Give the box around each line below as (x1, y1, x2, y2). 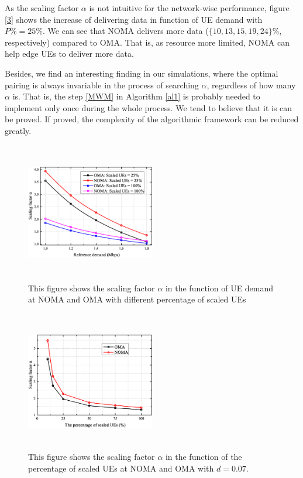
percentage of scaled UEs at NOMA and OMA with (28, 462, 214, 474)
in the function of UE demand (165, 281, 274, 294)
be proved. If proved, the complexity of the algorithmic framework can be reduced (5, 113, 299, 125)
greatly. (5, 124, 32, 136)
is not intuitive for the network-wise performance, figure (89, 2, 290, 13)
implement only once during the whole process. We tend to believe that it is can (5, 101, 292, 114)
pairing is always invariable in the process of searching (5, 78, 199, 91)
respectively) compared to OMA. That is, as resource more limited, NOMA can (5, 36, 290, 48)
